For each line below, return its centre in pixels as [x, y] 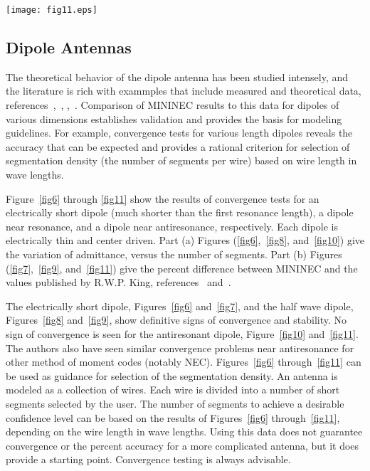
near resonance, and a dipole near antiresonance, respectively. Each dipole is [172, 226]
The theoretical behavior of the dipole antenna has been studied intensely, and [177, 76]
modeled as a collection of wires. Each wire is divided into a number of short [173, 390]
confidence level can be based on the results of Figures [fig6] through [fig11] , [173, 417]
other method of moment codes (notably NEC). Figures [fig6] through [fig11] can [184, 362]
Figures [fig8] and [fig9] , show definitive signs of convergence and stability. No [176, 320]
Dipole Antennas [69, 47]
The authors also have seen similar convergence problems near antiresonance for [180, 348]
